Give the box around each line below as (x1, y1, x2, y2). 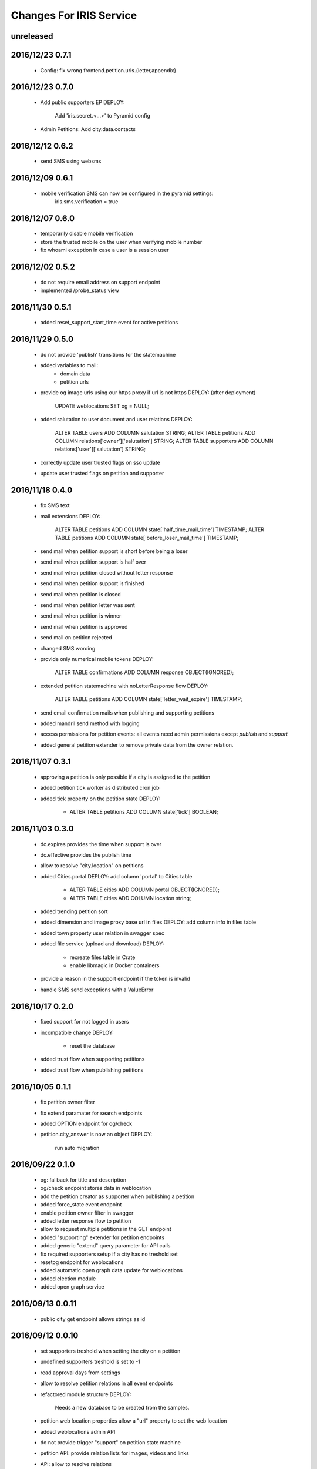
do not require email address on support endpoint (40, 279, 161, 286)
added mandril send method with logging (40, 720, 140, 727)
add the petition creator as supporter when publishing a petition (40, 1193, 195, 1200)
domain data (60, 370, 90, 377)
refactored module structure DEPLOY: (40, 1390, 131, 1398)
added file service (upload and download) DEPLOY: (40, 940, 164, 947)
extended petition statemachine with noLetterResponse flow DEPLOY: (40, 682, 208, 689)
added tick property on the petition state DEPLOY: (40, 795, 161, 802)
